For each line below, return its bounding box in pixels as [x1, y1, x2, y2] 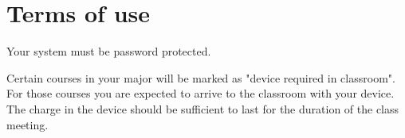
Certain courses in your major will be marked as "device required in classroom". [6, 69, 395, 86]
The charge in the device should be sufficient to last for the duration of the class [6, 100, 399, 117]
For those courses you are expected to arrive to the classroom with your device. [6, 85, 395, 102]
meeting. [6, 116, 49, 132]
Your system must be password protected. [6, 43, 211, 59]
